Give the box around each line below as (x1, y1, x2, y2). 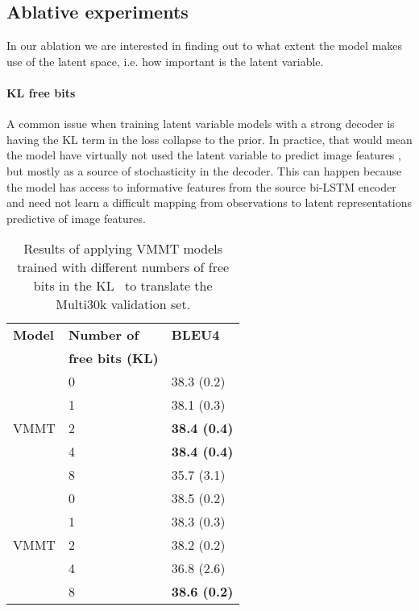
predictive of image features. (6, 209, 146, 226)
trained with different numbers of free (17, 258, 230, 277)
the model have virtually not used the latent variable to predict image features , (6, 147, 401, 163)
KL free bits (6, 84, 76, 101)
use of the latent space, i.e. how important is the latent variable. (6, 52, 324, 69)
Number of (68, 325, 139, 345)
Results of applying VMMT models (23, 239, 223, 258)
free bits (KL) (68, 349, 159, 368)
